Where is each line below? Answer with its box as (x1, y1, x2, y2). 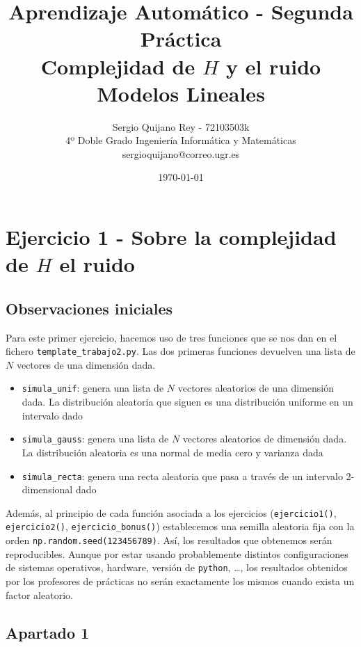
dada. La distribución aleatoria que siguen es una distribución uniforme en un (22, 394, 353, 409)
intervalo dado (22, 408, 83, 422)
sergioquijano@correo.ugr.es (122, 146, 240, 161)
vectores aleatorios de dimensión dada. (182, 431, 347, 446)
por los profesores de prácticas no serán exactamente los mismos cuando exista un (6, 574, 355, 589)
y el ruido (225, 51, 321, 80)
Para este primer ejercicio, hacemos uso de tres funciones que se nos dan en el (6, 330, 337, 344)
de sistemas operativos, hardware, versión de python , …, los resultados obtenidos (6, 560, 348, 575)
